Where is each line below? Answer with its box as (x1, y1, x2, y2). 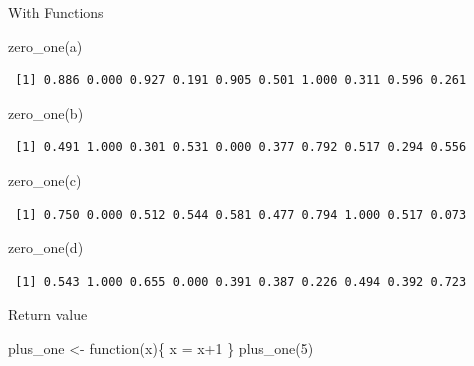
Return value (8, 304, 88, 325)
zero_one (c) (8, 169, 82, 190)
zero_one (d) (8, 237, 84, 258)
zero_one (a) (8, 35, 83, 56)
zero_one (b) (8, 102, 84, 123)
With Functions (8, 2, 104, 22)
